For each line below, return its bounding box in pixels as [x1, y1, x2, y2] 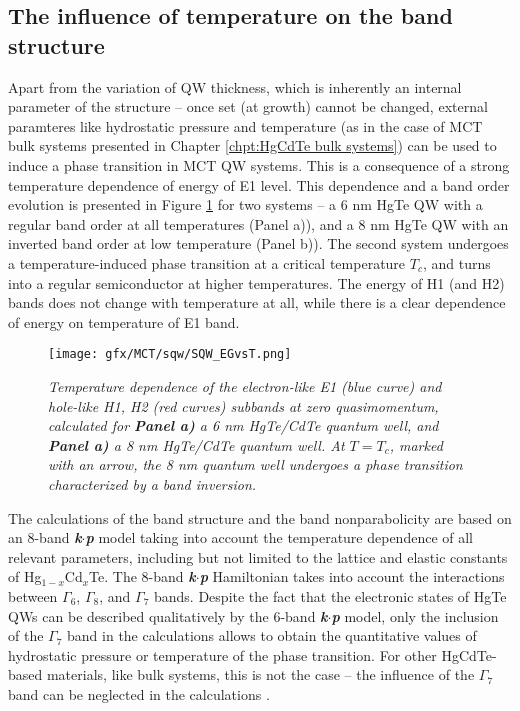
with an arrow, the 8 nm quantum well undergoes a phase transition [48, 454, 463, 475]
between [8, 585, 58, 606]
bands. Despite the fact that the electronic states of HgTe [154, 585, 507, 606]
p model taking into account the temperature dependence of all [85, 527, 474, 548]
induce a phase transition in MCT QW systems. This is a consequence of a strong [8, 154, 510, 175]
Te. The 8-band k [89, 566, 196, 587]
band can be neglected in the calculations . [8, 683, 270, 704]
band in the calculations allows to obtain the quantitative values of [67, 625, 477, 646]
